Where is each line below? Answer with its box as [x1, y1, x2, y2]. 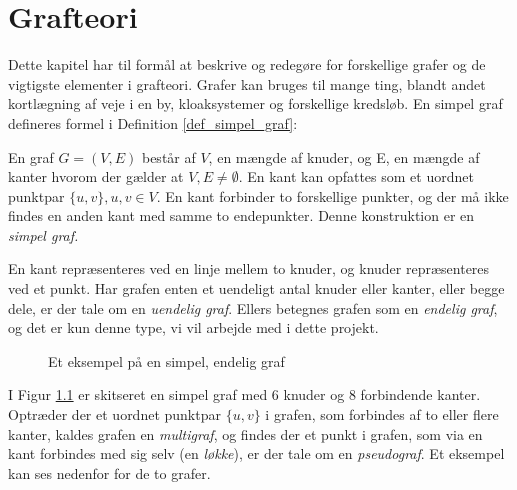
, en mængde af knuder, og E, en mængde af [208, 146, 480, 167]
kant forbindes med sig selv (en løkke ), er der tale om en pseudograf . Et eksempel [8, 443, 505, 464]
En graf [8, 146, 54, 167]
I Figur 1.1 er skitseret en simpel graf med [8, 384, 268, 405]
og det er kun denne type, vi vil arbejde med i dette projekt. [8, 317, 379, 338]
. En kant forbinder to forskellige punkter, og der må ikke [156, 185, 509, 206]
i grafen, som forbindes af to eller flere [265, 404, 499, 425]
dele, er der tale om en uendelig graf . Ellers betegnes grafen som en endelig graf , [8, 297, 498, 318]
